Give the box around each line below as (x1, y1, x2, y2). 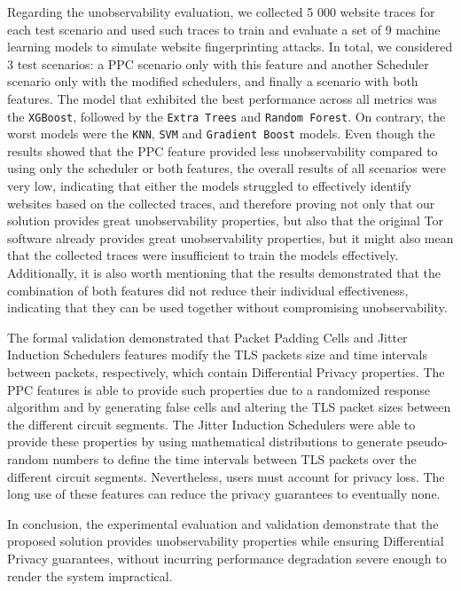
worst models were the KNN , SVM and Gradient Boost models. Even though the (7, 124, 435, 143)
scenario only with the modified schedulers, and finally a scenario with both (7, 72, 418, 91)
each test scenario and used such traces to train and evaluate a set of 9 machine (7, 20, 441, 38)
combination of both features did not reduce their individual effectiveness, (7, 280, 409, 299)
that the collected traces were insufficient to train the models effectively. (7, 246, 399, 264)
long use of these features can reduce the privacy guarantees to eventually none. (7, 485, 441, 503)
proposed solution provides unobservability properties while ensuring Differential (7, 532, 444, 550)
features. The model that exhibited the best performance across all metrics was (7, 89, 437, 107)
